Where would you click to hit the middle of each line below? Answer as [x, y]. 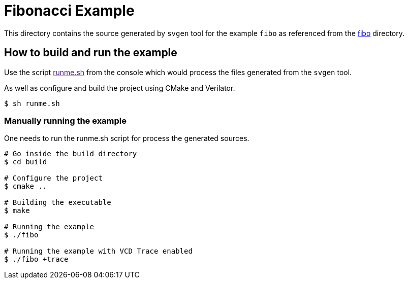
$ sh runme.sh [32, 103]
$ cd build [26, 162]
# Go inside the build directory [71, 154]
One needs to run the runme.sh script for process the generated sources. [127, 138]
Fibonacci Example [69, 11]
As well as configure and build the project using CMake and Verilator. [120, 88]
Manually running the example [66, 120]
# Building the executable [58, 203]
